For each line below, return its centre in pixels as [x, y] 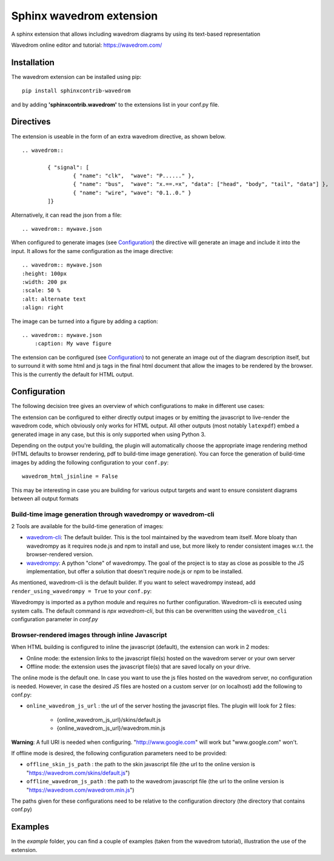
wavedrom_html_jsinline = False [70, 476]
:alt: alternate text [54, 299]
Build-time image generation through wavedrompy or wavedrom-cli [113, 514]
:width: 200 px [45, 282]
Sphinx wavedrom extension [85, 16]
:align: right [43, 308]
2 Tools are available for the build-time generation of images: [87, 526]
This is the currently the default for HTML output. [72, 374]
